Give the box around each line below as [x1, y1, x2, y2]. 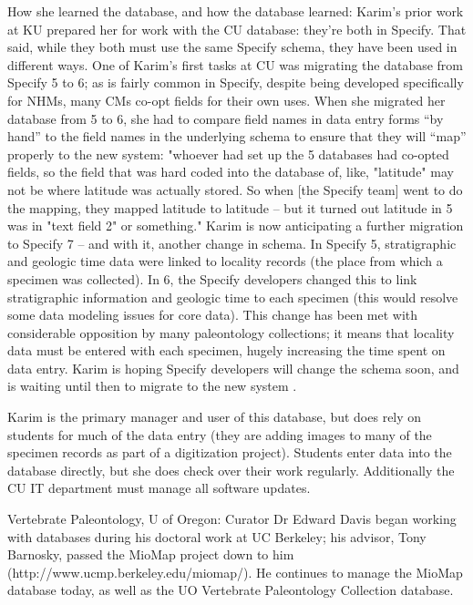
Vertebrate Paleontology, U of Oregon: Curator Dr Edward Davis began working [7, 509, 457, 528]
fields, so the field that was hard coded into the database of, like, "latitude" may [7, 162, 454, 181]
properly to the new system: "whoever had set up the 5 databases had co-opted [7, 144, 449, 163]
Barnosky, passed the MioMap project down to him [7, 545, 294, 564]
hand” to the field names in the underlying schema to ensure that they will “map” [7, 127, 467, 146]
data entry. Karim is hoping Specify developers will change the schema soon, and [7, 358, 459, 377]
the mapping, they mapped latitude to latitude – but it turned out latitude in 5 [7, 198, 453, 217]
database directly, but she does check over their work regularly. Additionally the [7, 460, 455, 479]
